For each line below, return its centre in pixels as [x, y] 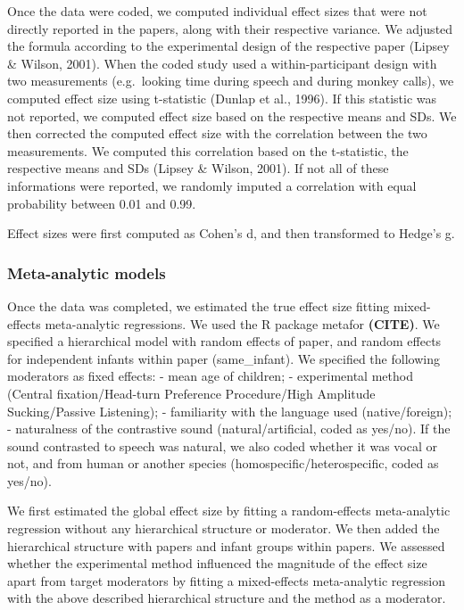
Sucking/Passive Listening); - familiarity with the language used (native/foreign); [230, 411]
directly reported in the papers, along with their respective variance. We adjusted [230, 28]
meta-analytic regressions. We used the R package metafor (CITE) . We [242, 323]
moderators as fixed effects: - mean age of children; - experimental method [210, 376]
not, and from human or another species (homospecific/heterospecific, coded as [223, 463]
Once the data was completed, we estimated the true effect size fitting [199, 305]
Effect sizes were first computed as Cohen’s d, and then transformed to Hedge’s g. [231, 233]
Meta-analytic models [87, 272]
